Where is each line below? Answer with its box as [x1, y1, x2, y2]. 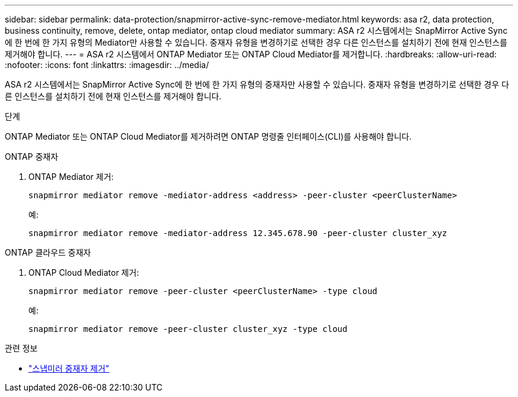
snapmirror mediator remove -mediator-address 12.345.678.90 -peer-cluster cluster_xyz [28, 228, 448, 238]
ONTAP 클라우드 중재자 [5, 247, 91, 257]
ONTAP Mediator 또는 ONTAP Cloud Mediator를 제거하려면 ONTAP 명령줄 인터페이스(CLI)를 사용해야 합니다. [5, 131, 412, 141]
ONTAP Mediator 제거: [28, 172, 114, 182]
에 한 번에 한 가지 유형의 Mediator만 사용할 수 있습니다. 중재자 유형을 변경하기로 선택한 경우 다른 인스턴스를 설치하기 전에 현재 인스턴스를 [5, 37, 507, 47]
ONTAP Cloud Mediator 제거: [28, 267, 139, 277]
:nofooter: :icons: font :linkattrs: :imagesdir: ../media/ [5, 60, 209, 70]
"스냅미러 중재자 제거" [28, 363, 109, 373]
